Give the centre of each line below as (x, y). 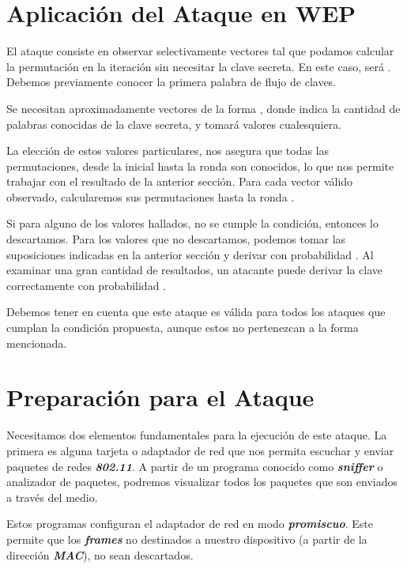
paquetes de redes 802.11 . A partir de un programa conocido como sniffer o (195, 466)
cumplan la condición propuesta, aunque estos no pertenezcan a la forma (183, 328)
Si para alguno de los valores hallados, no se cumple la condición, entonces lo (193, 223)
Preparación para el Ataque (160, 397)
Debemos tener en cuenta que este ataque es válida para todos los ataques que (196, 312)
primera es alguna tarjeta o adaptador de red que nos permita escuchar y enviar (200, 450)
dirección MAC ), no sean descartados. (100, 554)
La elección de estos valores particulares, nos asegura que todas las (168, 151)
